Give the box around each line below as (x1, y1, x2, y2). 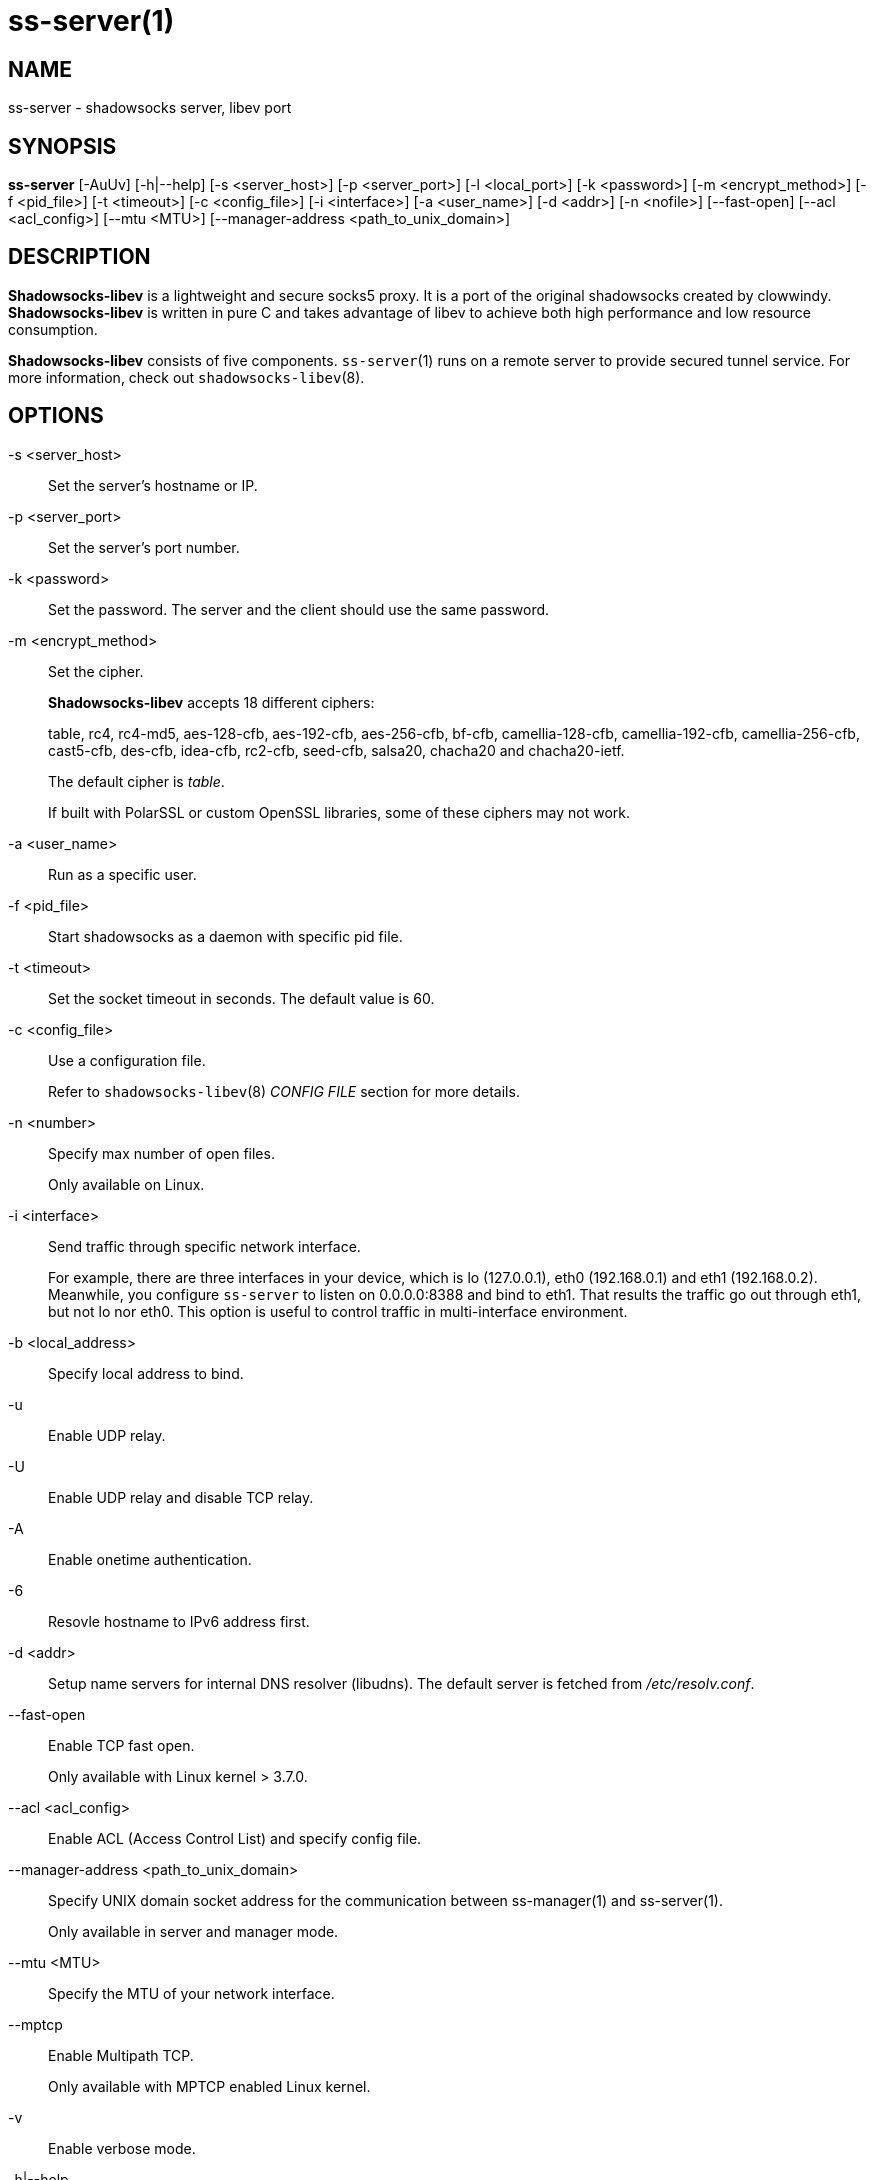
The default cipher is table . (48, 772, 225, 790)
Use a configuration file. (48, 1051, 206, 1069)
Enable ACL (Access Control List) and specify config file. (48, 1829, 422, 1847)
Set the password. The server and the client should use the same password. (48, 600, 550, 618)
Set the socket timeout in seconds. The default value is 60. (48, 989, 435, 1007)
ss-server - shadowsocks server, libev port (8, 99, 292, 117)
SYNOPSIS (8, 133, 117, 159)
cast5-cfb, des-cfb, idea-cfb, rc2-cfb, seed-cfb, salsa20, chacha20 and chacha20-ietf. (48, 741, 625, 759)
